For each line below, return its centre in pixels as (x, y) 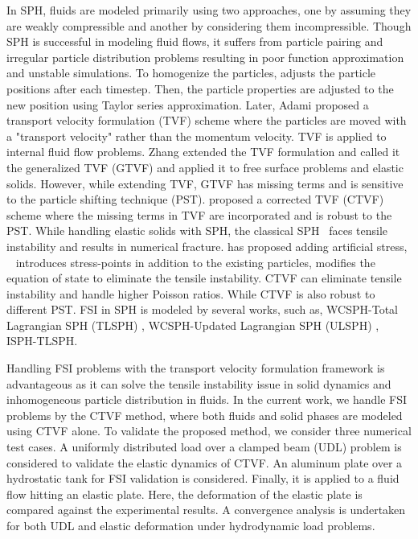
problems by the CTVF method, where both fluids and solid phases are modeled (205, 415)
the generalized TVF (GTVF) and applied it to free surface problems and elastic (205, 167)
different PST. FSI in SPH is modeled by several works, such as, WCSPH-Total (202, 309)
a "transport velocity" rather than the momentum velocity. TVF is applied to (197, 136)
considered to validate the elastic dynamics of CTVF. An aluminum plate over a (205, 462)
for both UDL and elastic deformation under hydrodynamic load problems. (191, 525)
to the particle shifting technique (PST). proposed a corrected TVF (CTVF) (195, 199)
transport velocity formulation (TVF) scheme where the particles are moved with (207, 120)
